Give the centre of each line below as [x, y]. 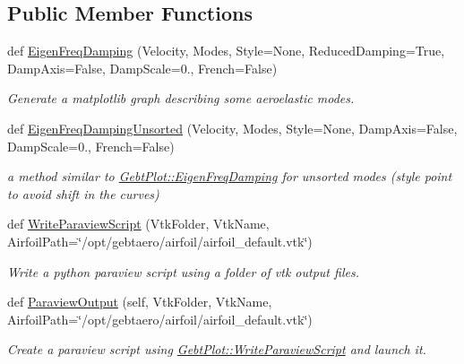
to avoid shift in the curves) [83, 193]
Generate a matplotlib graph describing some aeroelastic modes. [181, 98]
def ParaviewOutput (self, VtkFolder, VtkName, [140, 302]
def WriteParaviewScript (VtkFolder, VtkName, [138, 224]
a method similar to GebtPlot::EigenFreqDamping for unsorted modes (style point [230, 176]
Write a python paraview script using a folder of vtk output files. [183, 271]
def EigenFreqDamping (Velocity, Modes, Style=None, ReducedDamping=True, [226, 51]
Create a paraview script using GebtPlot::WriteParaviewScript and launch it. [217, 349]
